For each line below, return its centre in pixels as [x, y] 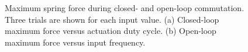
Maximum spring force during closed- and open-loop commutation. [125, 8]
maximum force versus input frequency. [75, 42]
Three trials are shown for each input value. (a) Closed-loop [112, 19]
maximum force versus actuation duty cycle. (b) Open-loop [111, 31]
